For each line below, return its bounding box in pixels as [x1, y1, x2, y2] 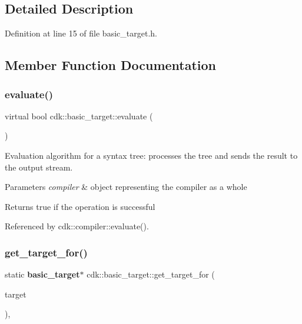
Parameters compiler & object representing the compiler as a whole [5, 181, 247, 193]
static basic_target [5, 268, 80, 280]
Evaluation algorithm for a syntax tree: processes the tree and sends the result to [5, 149, 298, 161]
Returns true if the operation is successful [5, 200, 155, 212]
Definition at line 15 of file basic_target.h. [5, 27, 157, 39]
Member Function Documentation [5, 56, 217, 74]
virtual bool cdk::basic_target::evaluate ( [5, 109, 153, 122]
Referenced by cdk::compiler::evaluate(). [5, 220, 149, 232]
